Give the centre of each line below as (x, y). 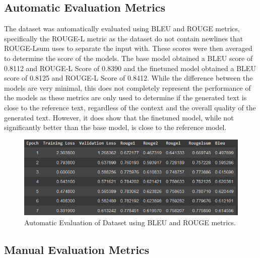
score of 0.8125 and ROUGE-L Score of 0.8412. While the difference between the (128, 78)
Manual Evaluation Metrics (77, 249)
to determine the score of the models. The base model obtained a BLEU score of (128, 58)
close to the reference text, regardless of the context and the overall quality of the (130, 107)
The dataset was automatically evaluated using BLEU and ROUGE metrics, (122, 28)
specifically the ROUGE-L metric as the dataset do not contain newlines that (124, 38)
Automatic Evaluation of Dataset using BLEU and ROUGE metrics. (130, 222)
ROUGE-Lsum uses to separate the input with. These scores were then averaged (128, 48)
